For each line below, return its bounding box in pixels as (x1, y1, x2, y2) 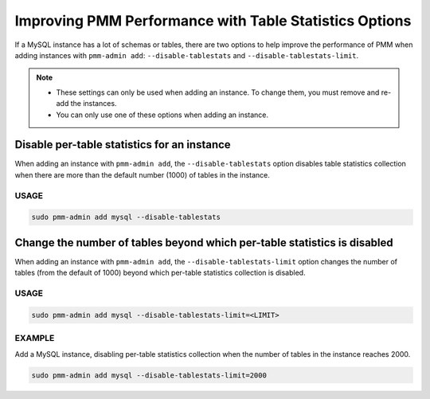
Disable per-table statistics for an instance (14, 138, 231, 151)
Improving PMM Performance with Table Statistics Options (14, 12, 412, 29)
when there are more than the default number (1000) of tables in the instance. (14, 170, 271, 179)
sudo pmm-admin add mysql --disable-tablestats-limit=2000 (31, 370, 267, 380)
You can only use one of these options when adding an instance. (56, 110, 269, 119)
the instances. (70, 99, 117, 108)
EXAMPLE (14, 333, 55, 344)
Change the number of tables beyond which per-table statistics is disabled (14, 236, 393, 249)
